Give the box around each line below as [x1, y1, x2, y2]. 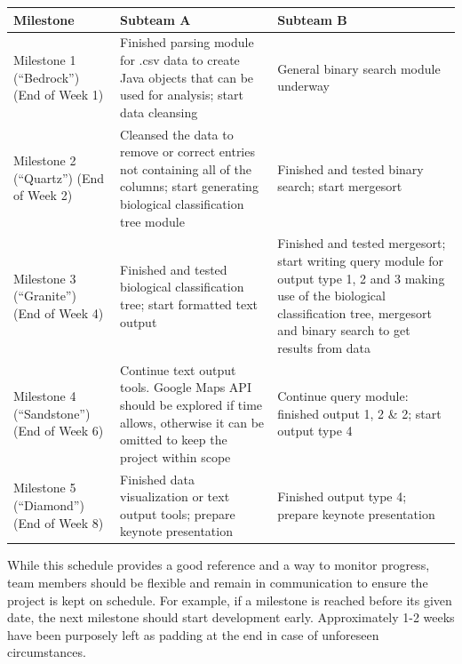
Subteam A [120, 10, 191, 28]
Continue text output [120, 360, 236, 379]
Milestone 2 [13, 150, 76, 169]
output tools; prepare [120, 504, 235, 523]
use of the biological [277, 286, 386, 305]
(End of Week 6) [13, 421, 104, 440]
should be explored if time [120, 395, 263, 413]
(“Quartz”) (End [13, 168, 105, 187]
